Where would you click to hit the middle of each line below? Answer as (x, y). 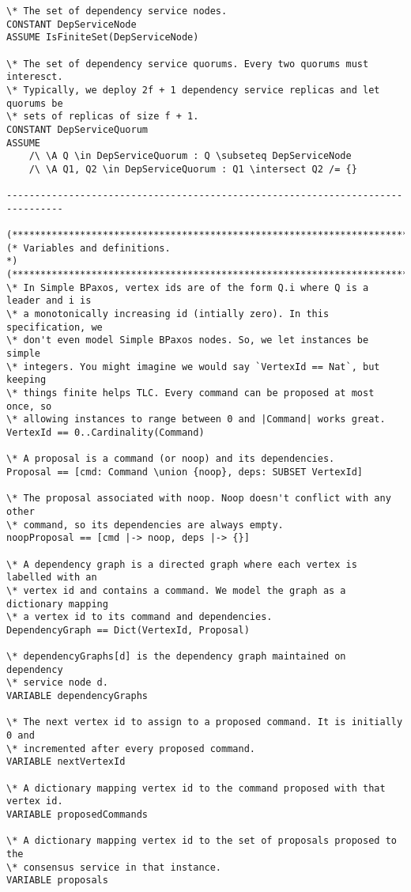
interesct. (35, 77)
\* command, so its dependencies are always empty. (145, 525)
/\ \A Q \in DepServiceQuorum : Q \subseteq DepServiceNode (190, 156)
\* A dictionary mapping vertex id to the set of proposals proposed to (202, 841)
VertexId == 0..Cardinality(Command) (106, 433)
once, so (29, 406)
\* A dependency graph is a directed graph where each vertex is (182, 564)
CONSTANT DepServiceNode (72, 24)
